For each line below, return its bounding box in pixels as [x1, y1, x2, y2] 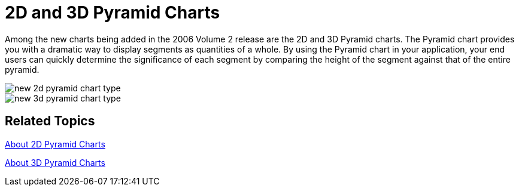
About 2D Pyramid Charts [5, 138, 105, 149]
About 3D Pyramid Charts [5, 157, 105, 168]
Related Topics [5, 113, 95, 129]
